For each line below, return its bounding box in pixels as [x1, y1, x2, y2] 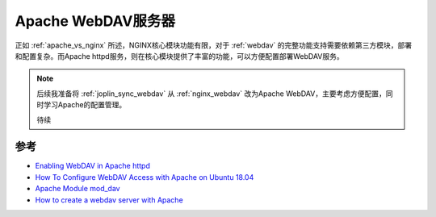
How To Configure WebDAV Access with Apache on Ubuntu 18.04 [35, 172, 254, 182]
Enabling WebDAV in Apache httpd [35, 161, 151, 171]
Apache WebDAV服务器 [15, 12, 175, 30]
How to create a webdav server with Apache [35, 194, 183, 205]
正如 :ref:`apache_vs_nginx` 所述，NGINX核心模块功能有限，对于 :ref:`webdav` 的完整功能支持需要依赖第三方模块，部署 [15, 40, 413, 50]
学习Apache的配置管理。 [43, 100, 127, 110]
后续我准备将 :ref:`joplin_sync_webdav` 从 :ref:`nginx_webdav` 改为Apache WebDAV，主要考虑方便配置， [36, 89, 387, 98]
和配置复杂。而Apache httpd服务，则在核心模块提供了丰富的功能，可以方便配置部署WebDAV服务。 [15, 51, 344, 61]
